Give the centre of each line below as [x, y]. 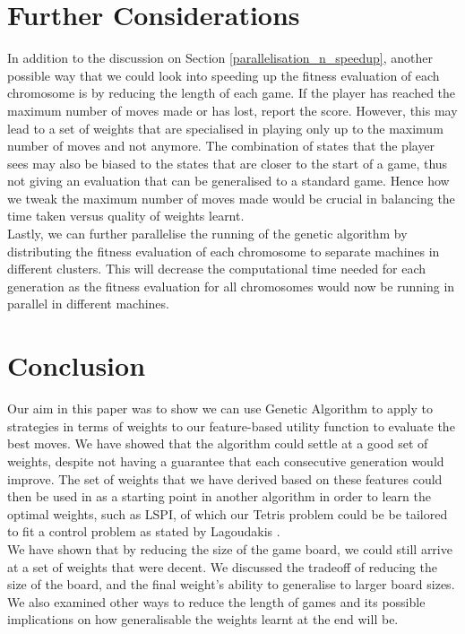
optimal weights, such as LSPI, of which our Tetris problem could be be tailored [228, 513]
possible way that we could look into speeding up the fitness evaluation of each [224, 75]
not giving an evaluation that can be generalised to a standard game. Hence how [228, 181]
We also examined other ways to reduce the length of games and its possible [216, 601]
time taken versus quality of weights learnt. [126, 216]
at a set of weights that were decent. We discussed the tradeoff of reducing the [222, 566]
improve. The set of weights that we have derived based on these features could [225, 478]
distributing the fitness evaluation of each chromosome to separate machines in [224, 251]
